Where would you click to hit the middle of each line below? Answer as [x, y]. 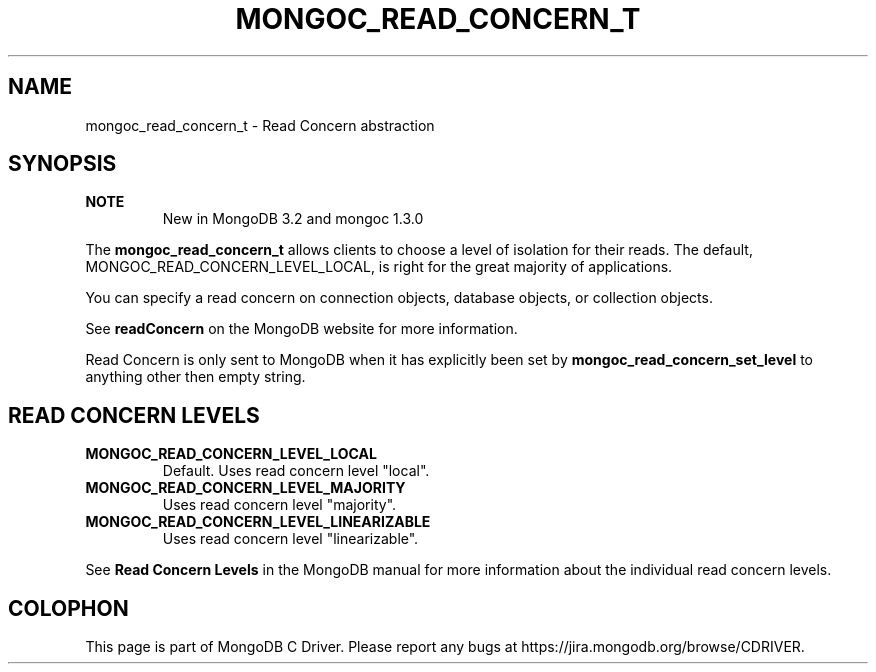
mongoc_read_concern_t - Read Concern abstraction [260, 125]
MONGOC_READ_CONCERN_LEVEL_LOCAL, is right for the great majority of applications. [379, 267]
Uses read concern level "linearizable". [290, 539]
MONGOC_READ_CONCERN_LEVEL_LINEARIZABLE [258, 522]
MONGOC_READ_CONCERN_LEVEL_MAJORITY [245, 488]
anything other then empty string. [195, 377]
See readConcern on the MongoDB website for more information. [301, 329]
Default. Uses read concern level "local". [296, 471]
